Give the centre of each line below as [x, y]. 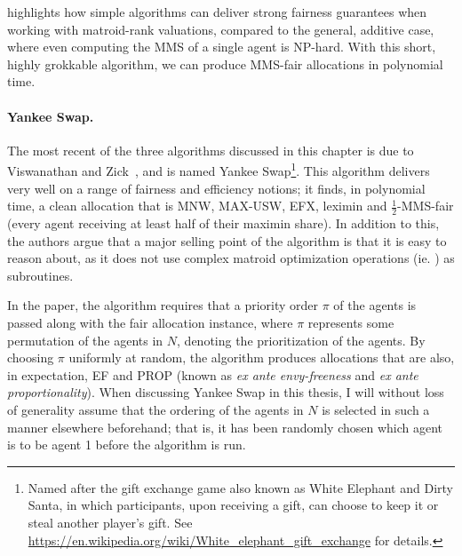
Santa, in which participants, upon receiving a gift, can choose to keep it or [233, 505]
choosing [31, 357]
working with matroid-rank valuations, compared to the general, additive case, [221, 29]
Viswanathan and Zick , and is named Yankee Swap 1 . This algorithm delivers [219, 170]
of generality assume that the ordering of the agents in [155, 409]
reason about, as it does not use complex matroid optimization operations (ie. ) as [231, 258]
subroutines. [40, 275]
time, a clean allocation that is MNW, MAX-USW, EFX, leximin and [197, 206]
